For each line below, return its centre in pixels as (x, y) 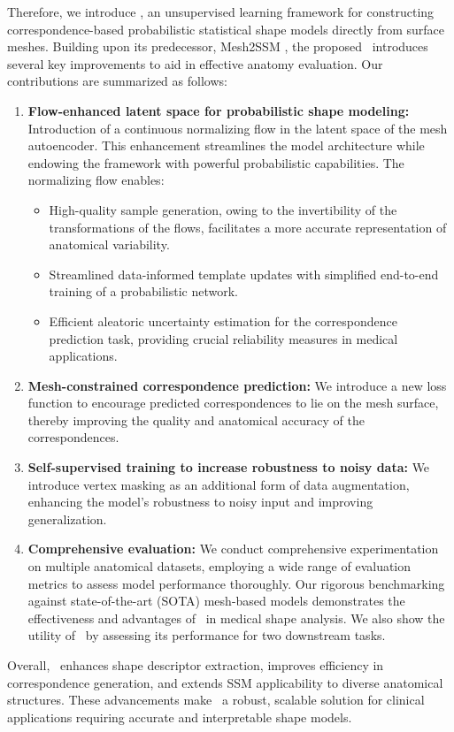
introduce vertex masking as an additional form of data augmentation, (219, 484)
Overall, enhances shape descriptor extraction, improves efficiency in (196, 665)
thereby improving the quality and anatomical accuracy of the (196, 419)
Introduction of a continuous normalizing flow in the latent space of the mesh (238, 128)
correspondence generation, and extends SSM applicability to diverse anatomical (225, 682)
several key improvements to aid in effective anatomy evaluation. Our (195, 63)
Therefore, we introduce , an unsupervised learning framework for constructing (221, 11)
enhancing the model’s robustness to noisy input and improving (200, 502)
